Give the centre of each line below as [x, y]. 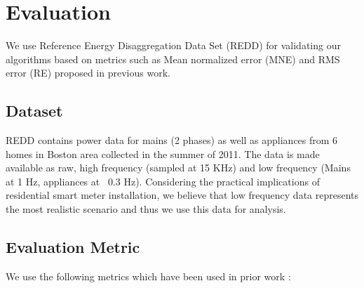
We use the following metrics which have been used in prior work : [148, 276]
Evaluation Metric [73, 247]
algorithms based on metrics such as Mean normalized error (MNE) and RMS [173, 59]
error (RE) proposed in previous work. [88, 73]
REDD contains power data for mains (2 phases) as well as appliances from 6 [172, 140]
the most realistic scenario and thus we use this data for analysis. [146, 209]
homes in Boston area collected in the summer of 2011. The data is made [163, 153]
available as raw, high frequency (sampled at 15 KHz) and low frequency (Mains [178, 168]
